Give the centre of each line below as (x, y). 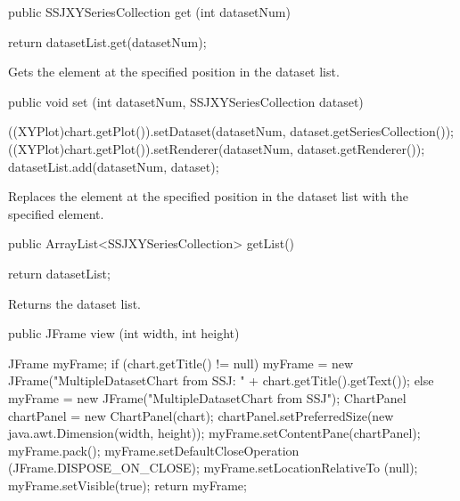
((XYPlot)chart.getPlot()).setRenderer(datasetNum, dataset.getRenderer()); (217, 148)
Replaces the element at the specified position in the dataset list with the (208, 196)
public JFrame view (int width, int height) (124, 333)
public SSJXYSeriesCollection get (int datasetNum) (149, 12)
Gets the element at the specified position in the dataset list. (174, 72)
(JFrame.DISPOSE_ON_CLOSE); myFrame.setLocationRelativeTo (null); (213, 468)
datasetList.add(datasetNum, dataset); (114, 166)
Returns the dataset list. (75, 303)
